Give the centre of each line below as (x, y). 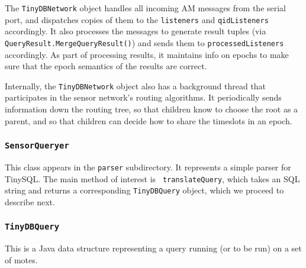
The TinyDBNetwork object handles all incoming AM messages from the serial (146, 8)
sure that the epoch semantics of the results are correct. (106, 66)
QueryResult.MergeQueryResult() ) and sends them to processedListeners (144, 42)
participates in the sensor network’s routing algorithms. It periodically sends (143, 97)
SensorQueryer (37, 146)
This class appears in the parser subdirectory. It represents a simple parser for (148, 167)
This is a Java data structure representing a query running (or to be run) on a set (153, 248)
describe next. (30, 201)
